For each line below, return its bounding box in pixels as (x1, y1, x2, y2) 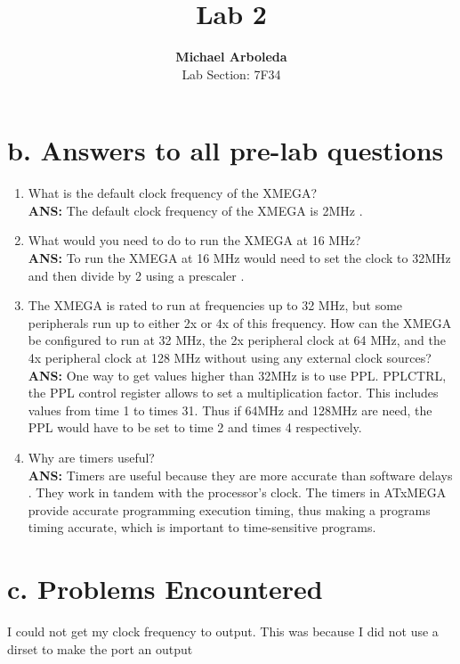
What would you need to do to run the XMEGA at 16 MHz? (28, 231, 361, 250)
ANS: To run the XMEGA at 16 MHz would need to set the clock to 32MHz (28, 249, 451, 267)
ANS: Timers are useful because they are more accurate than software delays (28, 465, 453, 484)
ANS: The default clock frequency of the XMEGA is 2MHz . (28, 201, 363, 219)
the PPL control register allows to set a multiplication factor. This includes (28, 383, 439, 402)
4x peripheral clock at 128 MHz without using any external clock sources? (28, 348, 432, 366)
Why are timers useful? (28, 447, 155, 466)
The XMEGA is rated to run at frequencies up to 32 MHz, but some (28, 296, 403, 315)
